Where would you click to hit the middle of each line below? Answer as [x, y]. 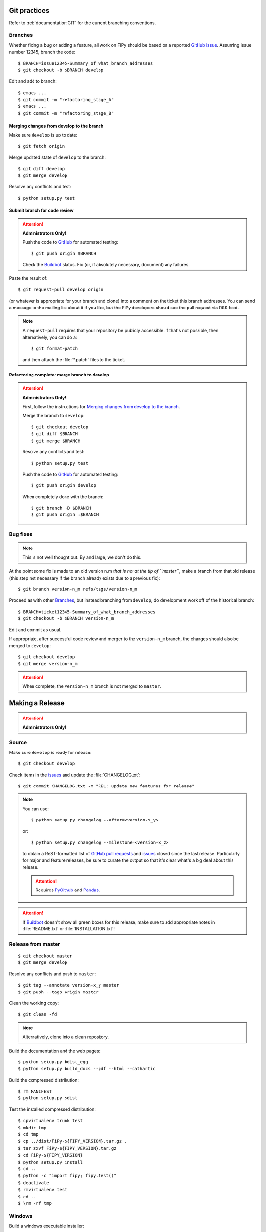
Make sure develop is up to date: [43, 135]
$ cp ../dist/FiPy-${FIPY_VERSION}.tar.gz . [73, 1141]
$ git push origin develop [64, 486]
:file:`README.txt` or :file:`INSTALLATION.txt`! [69, 929]
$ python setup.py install [50, 1162]
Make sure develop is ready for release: [50, 752]
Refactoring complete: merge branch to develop [59, 375]
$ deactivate [33, 1182]
